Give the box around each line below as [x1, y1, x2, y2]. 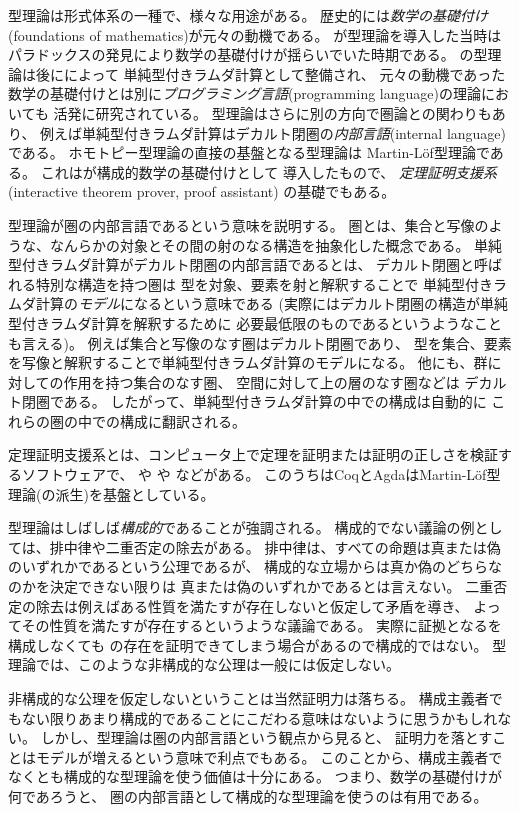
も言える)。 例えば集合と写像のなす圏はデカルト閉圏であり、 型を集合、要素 [8, 332, 512, 353]
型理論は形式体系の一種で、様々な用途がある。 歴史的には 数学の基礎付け [8, 5, 489, 25]
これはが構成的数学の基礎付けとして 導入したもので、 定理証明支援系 [40, 161, 498, 182]
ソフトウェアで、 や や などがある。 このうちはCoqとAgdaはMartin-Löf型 [21, 464, 501, 485]
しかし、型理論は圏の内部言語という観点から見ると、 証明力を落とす [40, 727, 493, 748]
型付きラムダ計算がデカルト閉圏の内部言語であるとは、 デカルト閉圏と [8, 254, 475, 275]
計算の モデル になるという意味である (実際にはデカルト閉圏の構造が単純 [35, 293, 508, 314]
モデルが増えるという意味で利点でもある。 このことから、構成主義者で [35, 746, 503, 767]
